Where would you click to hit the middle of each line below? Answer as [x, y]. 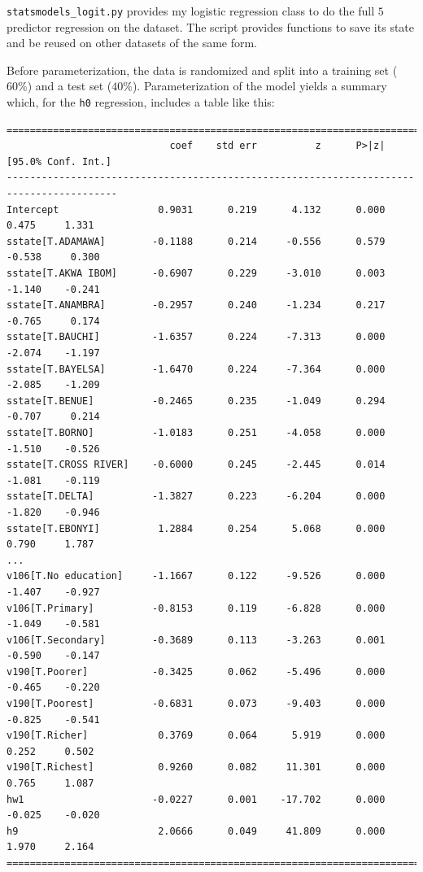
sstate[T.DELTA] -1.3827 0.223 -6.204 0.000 [196, 497]
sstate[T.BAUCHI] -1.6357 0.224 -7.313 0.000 [196, 337]
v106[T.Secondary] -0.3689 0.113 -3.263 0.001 [196, 640]
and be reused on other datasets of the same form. [132, 43]
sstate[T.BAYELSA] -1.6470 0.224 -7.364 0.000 [196, 369]
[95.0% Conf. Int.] [59, 161]
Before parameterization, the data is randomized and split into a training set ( [202, 70]
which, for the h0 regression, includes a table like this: [141, 102]
